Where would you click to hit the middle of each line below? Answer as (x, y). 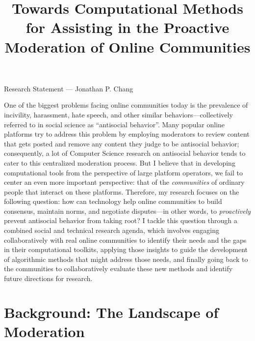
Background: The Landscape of (111, 312)
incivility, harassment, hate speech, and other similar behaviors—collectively (118, 114)
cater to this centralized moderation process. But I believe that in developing (120, 162)
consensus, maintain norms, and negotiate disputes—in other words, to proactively (127, 211)
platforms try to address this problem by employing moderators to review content (127, 134)
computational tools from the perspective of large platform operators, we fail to (123, 172)
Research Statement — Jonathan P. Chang (69, 88)
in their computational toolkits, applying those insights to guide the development (126, 249)
